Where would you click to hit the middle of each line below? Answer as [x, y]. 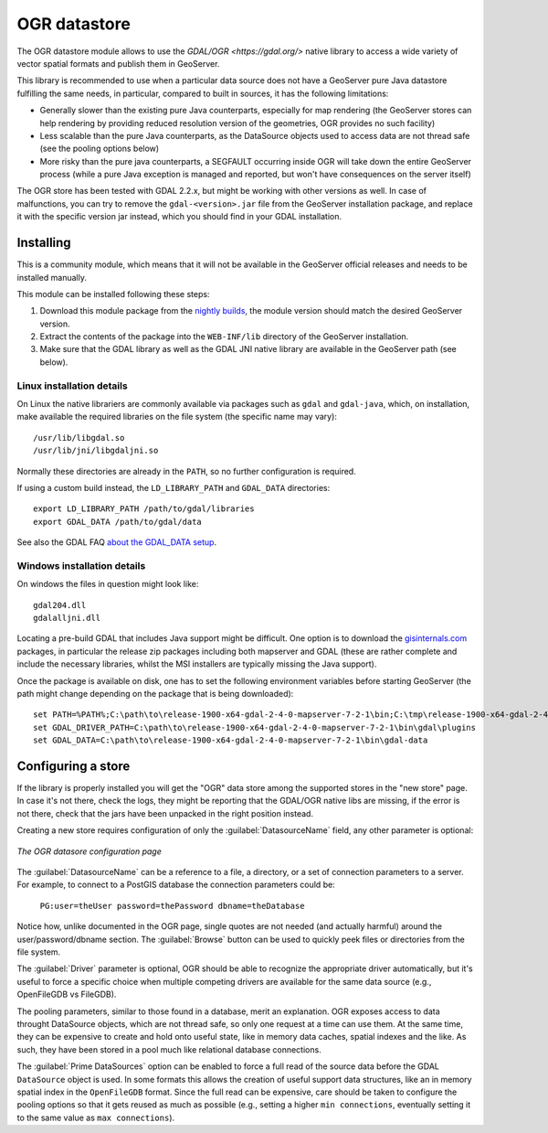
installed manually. [52, 277]
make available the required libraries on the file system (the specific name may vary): [177, 417]
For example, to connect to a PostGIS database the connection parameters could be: [176, 885]
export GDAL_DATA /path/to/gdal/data [118, 522]
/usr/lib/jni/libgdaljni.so [96, 451]
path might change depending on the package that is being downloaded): [155, 694]
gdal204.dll [60, 605]
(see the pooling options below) [100, 149]
